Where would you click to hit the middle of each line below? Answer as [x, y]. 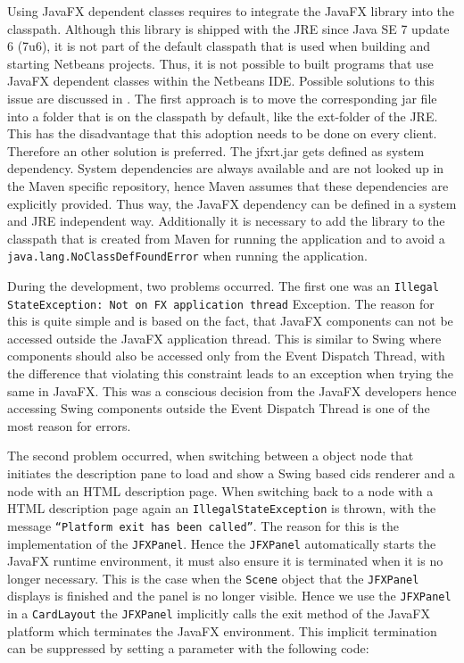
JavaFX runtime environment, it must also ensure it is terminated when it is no [225, 561]
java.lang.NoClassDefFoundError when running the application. [187, 256]
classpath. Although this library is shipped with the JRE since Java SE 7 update [228, 28]
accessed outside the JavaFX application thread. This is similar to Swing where [224, 338]
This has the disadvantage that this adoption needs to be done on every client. [222, 133]
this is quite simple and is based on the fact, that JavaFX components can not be [230, 321]
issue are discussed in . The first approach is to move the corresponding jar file [222, 98]
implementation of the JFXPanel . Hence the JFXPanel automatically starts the [222, 543]
